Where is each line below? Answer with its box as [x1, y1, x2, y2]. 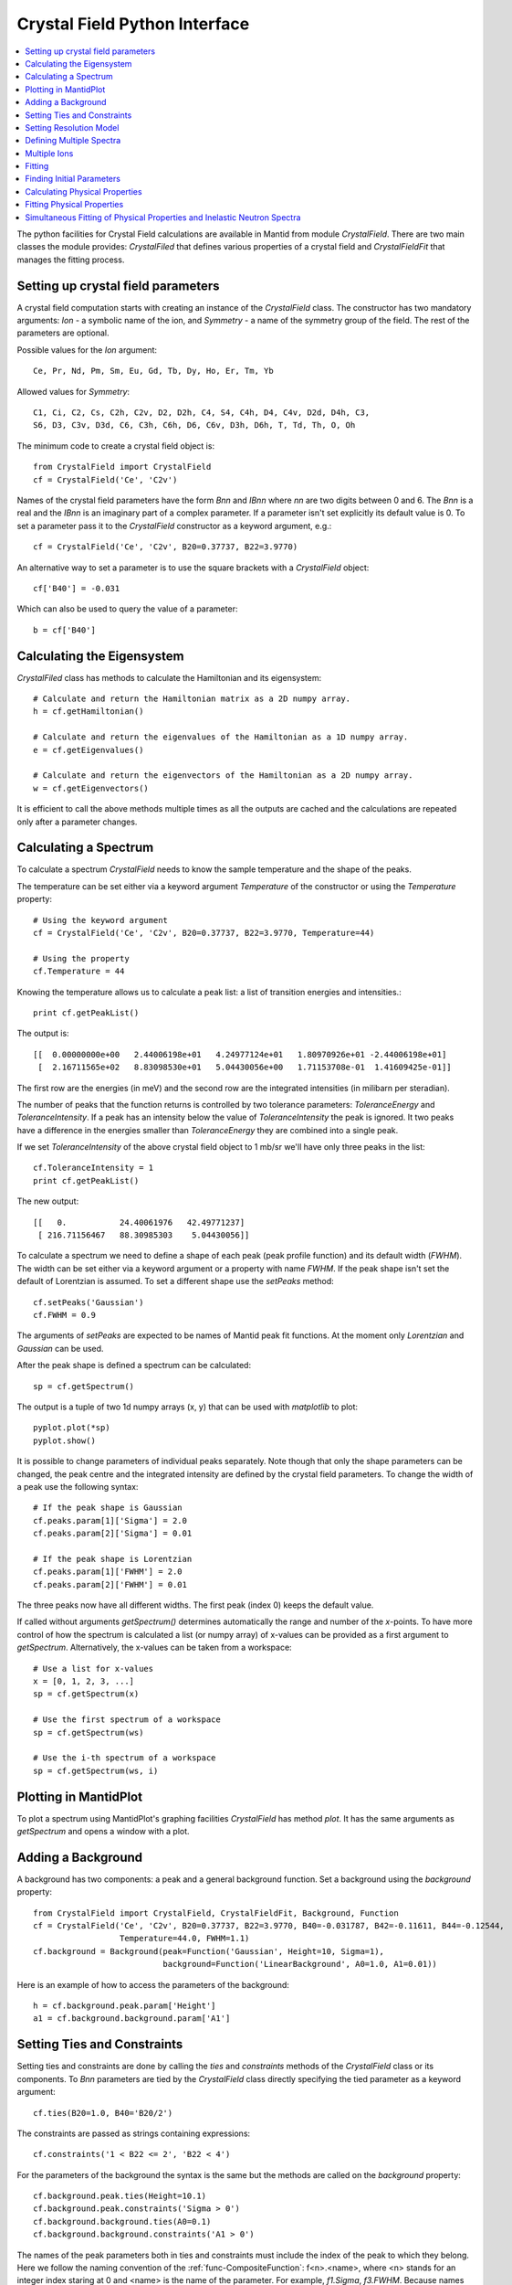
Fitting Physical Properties [25, 199, 124, 210]
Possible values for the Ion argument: [16, 344, 158, 356]
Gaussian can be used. [16, 1343, 104, 1354]
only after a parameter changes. [16, 816, 138, 827]
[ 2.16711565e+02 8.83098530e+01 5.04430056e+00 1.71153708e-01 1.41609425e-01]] [37, 1062, 452, 1073]
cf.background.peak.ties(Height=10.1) [33, 2191, 207, 2202]
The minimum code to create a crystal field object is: [16, 440, 214, 452]
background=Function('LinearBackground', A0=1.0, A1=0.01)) [162, 1959, 438, 1970]
